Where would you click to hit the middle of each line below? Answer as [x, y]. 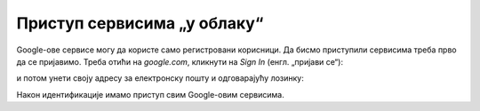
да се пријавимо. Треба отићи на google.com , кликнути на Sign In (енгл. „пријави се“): [180, 61]
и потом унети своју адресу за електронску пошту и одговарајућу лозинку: [160, 78]
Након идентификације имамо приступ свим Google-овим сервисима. [150, 94]
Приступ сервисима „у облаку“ [140, 23]
